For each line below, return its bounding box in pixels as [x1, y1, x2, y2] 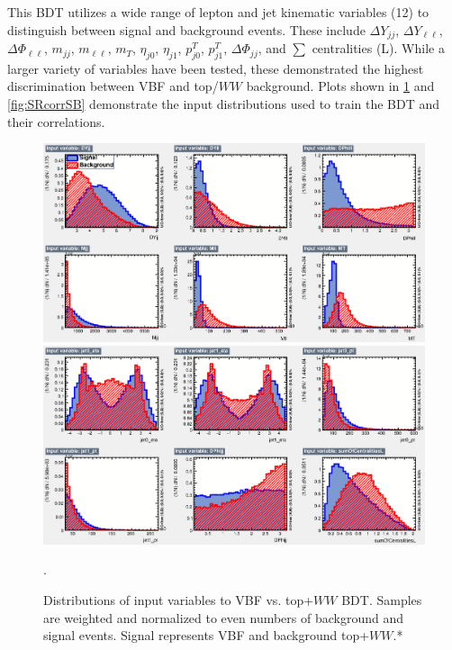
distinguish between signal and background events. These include [7, 20, 366, 39]
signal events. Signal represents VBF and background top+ [43, 626, 370, 645]
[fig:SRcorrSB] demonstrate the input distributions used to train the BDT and [7, 95, 440, 113]
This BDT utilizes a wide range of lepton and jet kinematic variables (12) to [7, 3, 429, 21]
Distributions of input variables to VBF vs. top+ [43, 590, 314, 609]
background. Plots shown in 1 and [246, 77, 435, 95]
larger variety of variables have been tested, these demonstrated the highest [7, 59, 424, 77]
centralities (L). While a [312, 39, 445, 58]
